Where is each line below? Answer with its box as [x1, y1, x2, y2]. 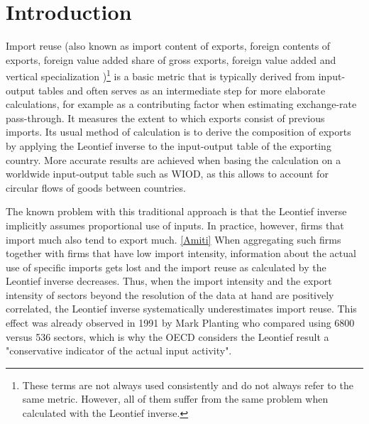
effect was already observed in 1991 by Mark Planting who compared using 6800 [6, 315, 355, 330]
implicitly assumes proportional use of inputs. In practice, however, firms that [6, 217, 344, 232]
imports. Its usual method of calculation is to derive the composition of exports [6, 124, 351, 139]
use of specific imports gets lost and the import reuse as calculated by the [6, 259, 326, 274]
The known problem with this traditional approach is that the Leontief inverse [6, 204, 347, 219]
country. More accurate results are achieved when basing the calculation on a [6, 152, 341, 167]
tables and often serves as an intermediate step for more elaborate [38, 82, 326, 97]
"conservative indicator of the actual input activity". [6, 343, 232, 358]
